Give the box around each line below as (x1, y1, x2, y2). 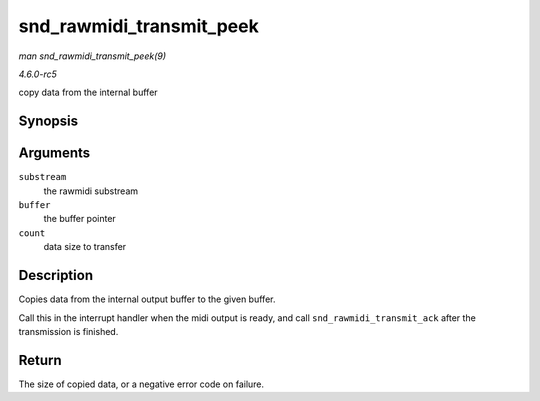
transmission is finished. (18, 325, 119, 337)
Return (18, 351, 62, 369)
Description (18, 267, 94, 284)
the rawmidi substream (43, 185, 139, 197)
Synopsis (18, 113, 79, 130)
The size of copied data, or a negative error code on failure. (18, 378, 265, 390)
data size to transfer (43, 241, 127, 253)
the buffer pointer (43, 213, 117, 225)
